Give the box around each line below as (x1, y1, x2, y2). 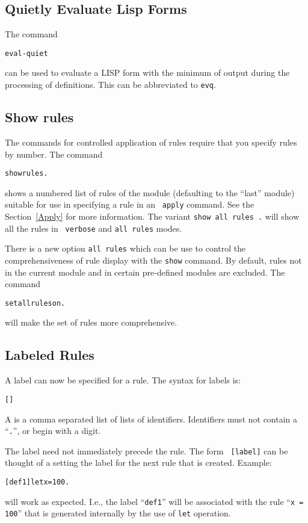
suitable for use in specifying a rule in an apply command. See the (5, 198, 254, 211)
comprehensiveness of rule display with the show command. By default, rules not (5, 253, 302, 266)
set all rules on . (5, 299, 66, 308)
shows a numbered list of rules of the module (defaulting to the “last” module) (5, 186, 295, 199)
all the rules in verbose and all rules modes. (5, 221, 182, 234)
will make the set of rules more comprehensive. (5, 316, 177, 329)
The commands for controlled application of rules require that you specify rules (5, 135, 297, 148)
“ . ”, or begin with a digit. (5, 424, 101, 437)
